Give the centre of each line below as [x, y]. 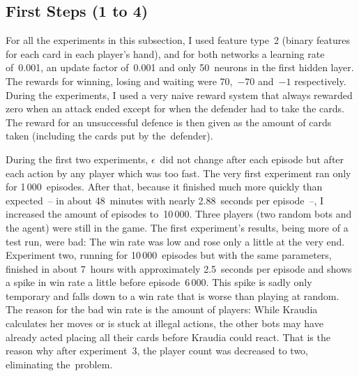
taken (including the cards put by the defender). [109, 136]
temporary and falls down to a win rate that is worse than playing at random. [173, 295]
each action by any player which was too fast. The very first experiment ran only [178, 173]
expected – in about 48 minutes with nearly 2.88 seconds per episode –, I [165, 200]
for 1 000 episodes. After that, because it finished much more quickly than [164, 187]
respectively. [320, 81]
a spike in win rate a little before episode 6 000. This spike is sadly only [159, 282]
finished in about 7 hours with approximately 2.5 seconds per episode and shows [179, 268]
